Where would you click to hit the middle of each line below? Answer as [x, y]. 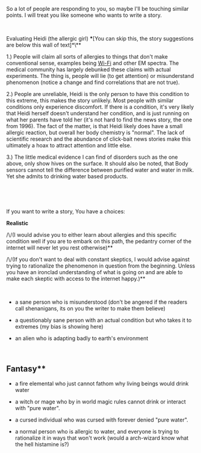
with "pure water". [37, 408]
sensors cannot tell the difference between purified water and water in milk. [100, 170]
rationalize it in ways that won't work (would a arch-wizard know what [102, 438]
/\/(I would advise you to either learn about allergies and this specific [91, 235]
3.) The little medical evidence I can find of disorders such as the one [92, 157]
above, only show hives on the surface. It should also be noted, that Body [97, 163]
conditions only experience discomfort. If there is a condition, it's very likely [100, 107]
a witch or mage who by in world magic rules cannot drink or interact [100, 402]
